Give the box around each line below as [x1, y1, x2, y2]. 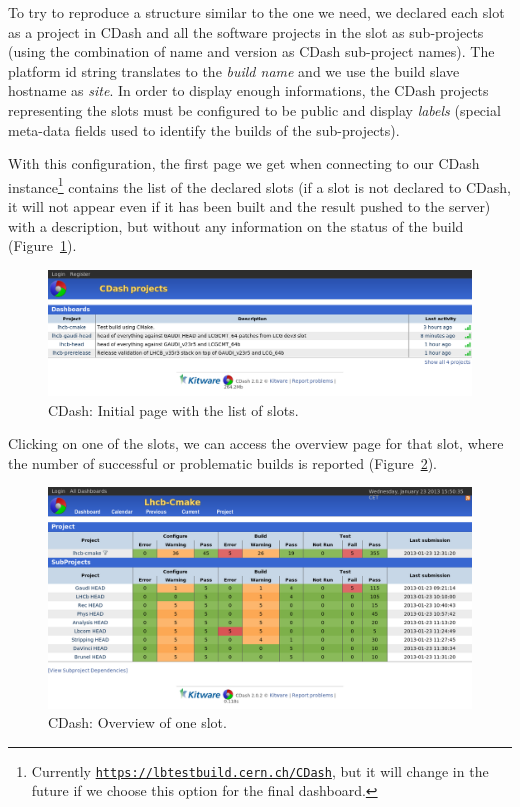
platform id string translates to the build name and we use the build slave [8, 60, 460, 81]
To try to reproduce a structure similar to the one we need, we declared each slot [8, 2, 505, 22]
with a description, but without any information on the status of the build [8, 215, 464, 236]
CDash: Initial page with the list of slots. [48, 399, 299, 420]
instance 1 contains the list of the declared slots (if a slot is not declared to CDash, [8, 173, 511, 197]
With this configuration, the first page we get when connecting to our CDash [8, 153, 480, 174]
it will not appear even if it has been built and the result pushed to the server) [8, 196, 491, 216]
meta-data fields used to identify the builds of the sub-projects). [8, 119, 400, 140]
